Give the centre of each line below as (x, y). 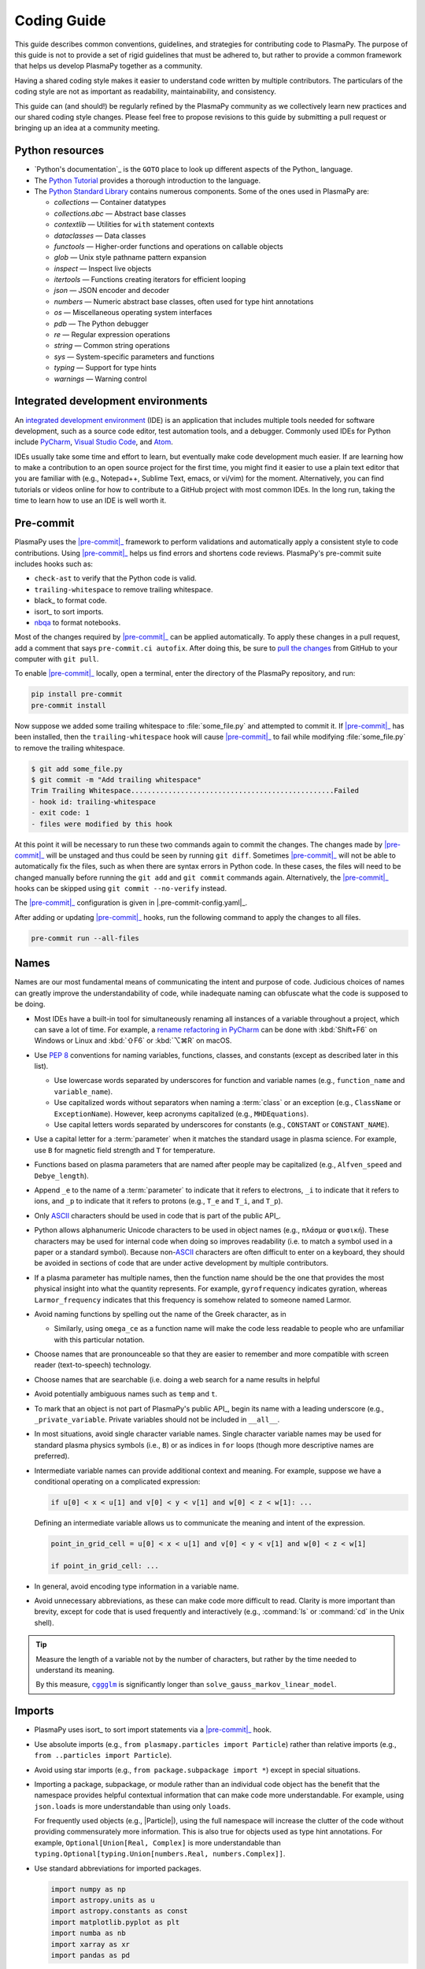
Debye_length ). (62, 1175)
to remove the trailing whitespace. (70, 747)
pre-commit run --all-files (85, 938)
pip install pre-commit (77, 694)
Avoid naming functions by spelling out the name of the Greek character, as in (160, 1314)
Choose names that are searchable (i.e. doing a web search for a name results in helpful (177, 1379)
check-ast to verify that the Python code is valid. (115, 578)
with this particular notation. (99, 1340)
